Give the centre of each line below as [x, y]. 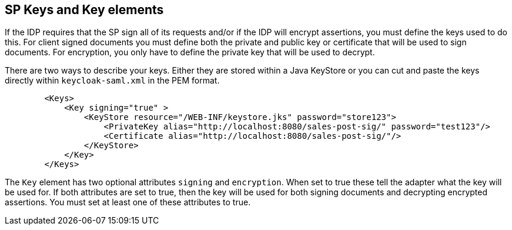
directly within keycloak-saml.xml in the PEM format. [112, 81]
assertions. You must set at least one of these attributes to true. [128, 202]
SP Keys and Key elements [84, 10]
